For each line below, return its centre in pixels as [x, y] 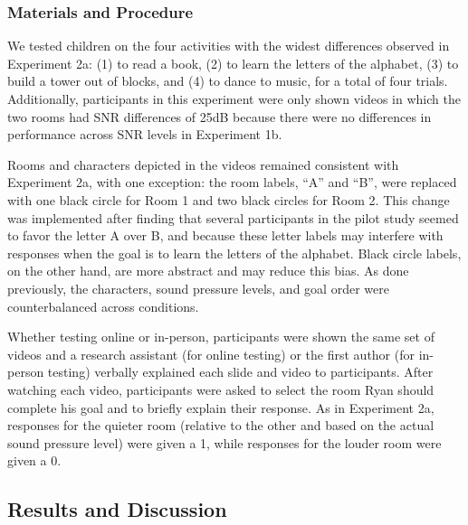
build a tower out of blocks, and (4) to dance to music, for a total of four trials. [228, 81]
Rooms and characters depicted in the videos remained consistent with [203, 164]
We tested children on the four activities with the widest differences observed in [229, 46]
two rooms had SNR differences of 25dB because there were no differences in [220, 116]
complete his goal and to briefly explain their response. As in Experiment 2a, [221, 407]
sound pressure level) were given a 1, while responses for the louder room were [224, 442]
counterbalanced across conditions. [103, 306]
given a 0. [34, 460]
